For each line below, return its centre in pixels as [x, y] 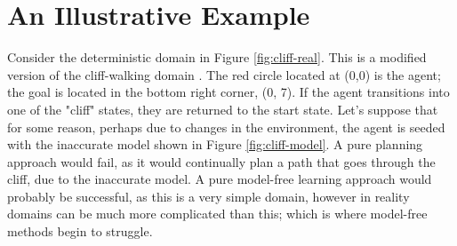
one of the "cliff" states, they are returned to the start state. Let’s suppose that [223, 109]
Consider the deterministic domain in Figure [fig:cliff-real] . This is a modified [217, 57]
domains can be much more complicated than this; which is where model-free [217, 214]
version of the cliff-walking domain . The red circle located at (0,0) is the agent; [224, 74]
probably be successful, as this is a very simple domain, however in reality [208, 196]
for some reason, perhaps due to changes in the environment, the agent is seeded [226, 127]
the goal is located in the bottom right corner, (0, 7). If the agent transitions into [228, 92]
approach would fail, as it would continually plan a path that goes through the [221, 161]
